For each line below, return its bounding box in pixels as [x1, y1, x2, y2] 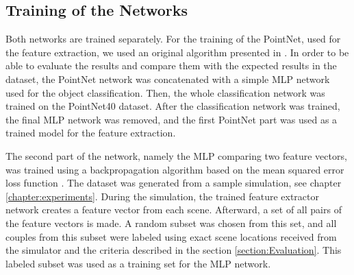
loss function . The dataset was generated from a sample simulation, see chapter [5, 176, 342, 190]
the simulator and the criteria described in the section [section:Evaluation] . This [5, 243, 342, 257]
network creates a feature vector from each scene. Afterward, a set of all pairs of [5, 202, 342, 217]
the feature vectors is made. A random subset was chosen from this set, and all [5, 215, 337, 230]
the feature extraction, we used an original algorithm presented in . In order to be [5, 45, 349, 59]
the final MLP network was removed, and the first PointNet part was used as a [5, 112, 338, 126]
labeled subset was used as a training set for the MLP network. [5, 256, 271, 270]
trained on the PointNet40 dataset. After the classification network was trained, [5, 99, 340, 113]
